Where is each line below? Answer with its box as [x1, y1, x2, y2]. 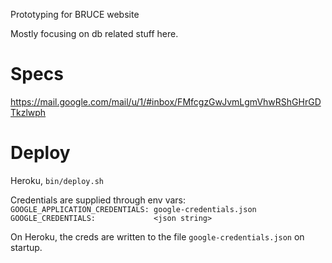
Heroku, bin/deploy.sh [10, 174, 105, 186]
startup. [10, 241, 43, 253]
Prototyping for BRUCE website [10, 9, 140, 20]
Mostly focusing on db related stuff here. [10, 28, 179, 39]
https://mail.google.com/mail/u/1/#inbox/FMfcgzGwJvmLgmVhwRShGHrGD [10, 95, 322, 108]
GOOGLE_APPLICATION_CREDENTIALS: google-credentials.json [10, 204, 257, 214]
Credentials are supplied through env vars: [10, 194, 187, 206]
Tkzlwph [10, 106, 47, 118]
